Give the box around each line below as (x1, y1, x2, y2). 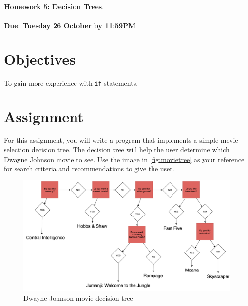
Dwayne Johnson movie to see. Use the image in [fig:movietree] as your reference (4, 154, 245, 164)
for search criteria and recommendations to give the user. (4, 163, 174, 174)
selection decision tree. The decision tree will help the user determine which (4, 144, 229, 154)
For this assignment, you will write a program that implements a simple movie (4, 135, 238, 145)
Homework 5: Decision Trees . (4, 1, 104, 11)
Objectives (4, 49, 76, 69)
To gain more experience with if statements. (4, 77, 138, 88)
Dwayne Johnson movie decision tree (23, 292, 133, 303)
